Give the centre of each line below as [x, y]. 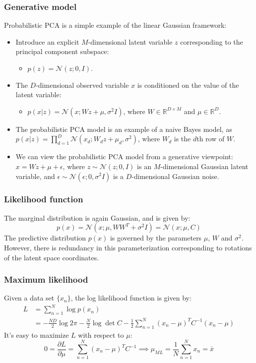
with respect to [101, 334]
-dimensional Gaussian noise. [175, 176]
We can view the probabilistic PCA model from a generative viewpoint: [124, 156]
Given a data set [29, 298]
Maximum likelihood [46, 279]
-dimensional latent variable [130, 41]
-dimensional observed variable [82, 85]
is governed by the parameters [156, 238]
